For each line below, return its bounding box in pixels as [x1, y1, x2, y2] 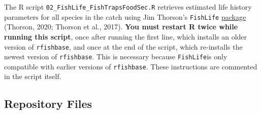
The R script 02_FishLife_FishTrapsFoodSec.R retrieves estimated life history [4, 2, 252, 12]
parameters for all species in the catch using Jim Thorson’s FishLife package [4, 11, 246, 22]
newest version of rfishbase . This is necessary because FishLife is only [4, 51, 227, 62]
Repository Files [4, 96, 92, 111]
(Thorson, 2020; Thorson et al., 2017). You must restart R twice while [4, 21, 238, 32]
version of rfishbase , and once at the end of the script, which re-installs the [4, 41, 243, 52]
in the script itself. [4, 71, 61, 82]
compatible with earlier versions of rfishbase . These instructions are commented [4, 61, 257, 71]
